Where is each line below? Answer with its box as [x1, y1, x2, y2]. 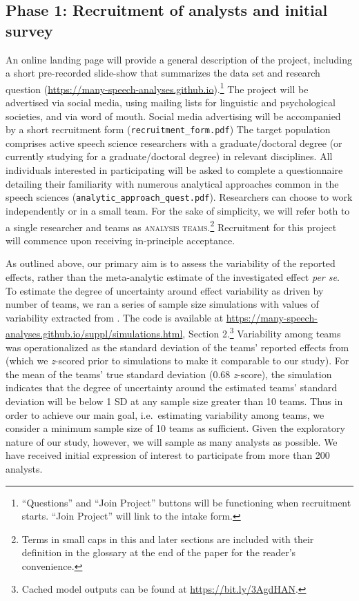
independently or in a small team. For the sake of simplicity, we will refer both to [6, 203, 350, 217]
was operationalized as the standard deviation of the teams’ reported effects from [6, 339, 349, 354]
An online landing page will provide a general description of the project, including [6, 52, 352, 66]
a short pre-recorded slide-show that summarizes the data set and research [6, 66, 320, 80]
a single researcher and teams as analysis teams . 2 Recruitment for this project [6, 217, 337, 234]
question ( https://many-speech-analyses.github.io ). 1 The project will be [6, 79, 309, 96]
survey [6, 19, 53, 41]
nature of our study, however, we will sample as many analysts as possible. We [6, 434, 338, 449]
